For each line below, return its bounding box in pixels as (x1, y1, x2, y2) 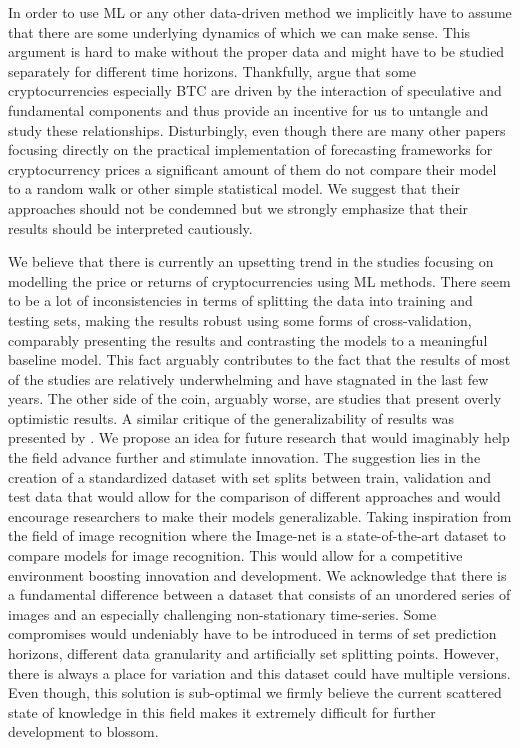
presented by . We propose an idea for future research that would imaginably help (8, 427, 510, 448)
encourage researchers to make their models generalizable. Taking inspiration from (8, 505, 512, 526)
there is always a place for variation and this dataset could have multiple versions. (8, 662, 511, 683)
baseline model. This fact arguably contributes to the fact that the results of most (8, 349, 511, 370)
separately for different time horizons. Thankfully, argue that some (8, 60, 417, 81)
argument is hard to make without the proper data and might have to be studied (8, 41, 505, 62)
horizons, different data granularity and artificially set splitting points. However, (8, 643, 499, 663)
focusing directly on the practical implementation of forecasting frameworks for (8, 139, 493, 160)
